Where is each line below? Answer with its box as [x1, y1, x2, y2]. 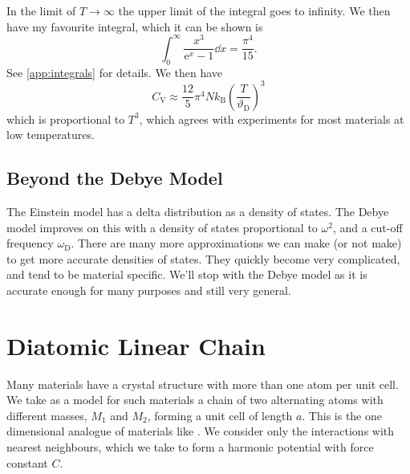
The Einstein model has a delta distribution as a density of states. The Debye [6, 203, 389, 220]
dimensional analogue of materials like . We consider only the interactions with [6, 423, 395, 439]
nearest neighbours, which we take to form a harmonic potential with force [6, 439, 374, 456]
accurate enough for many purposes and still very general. [6, 281, 291, 298]
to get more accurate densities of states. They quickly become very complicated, [6, 250, 400, 267]
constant [6, 454, 48, 471]
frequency [6, 235, 54, 251]
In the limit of [6, 2, 76, 18]
